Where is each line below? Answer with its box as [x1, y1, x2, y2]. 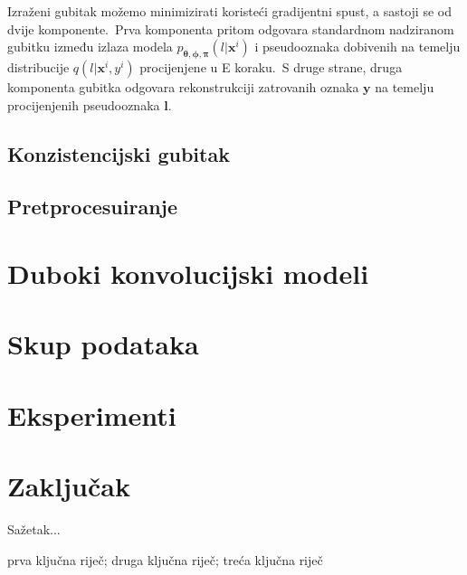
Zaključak [7, 467, 130, 504]
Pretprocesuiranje [7, 193, 178, 221]
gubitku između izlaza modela [7, 37, 173, 56]
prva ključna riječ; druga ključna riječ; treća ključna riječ [7, 550, 323, 569]
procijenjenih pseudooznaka [7, 95, 160, 114]
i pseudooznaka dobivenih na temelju [254, 37, 461, 56]
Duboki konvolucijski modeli [7, 254, 369, 291]
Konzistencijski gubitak [7, 139, 230, 167]
